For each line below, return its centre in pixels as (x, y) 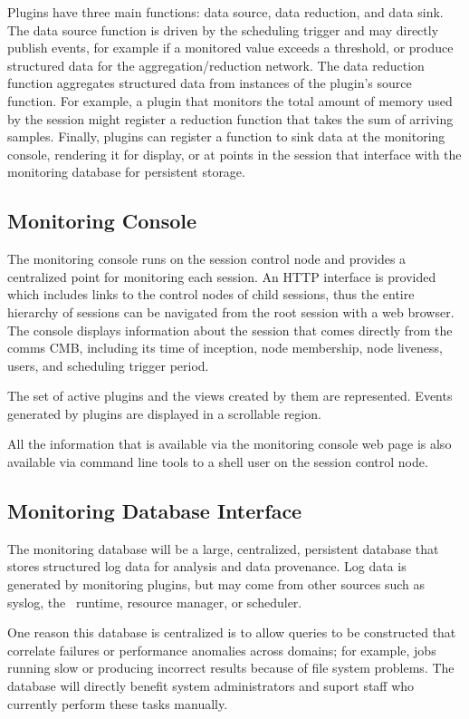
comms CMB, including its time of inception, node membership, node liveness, (225, 348)
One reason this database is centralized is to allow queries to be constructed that (232, 632)
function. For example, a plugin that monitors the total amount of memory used (230, 100)
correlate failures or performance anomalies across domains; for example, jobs (222, 650)
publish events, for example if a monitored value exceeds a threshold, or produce (230, 48)
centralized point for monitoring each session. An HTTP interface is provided (222, 276)
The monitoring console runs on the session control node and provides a (207, 259)
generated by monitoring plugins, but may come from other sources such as (216, 584)
